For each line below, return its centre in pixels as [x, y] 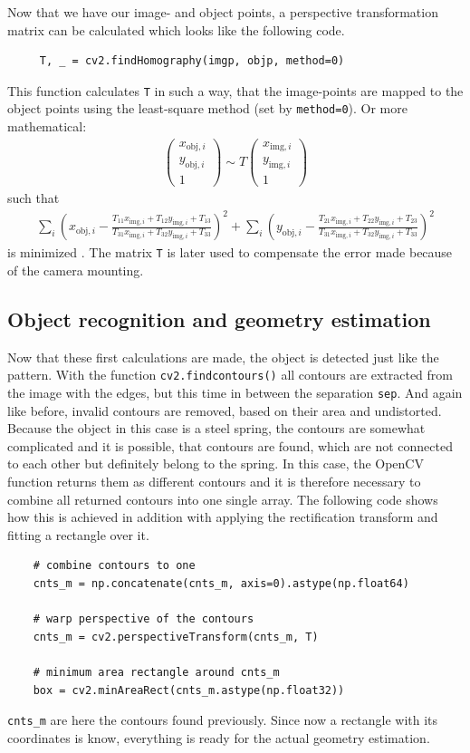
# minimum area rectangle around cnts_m [156, 672]
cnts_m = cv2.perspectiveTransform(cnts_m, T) [176, 637]
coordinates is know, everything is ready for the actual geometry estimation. [219, 737]
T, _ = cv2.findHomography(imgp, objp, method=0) [192, 61]
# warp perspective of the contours [144, 619]
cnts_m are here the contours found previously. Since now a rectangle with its [223, 720]
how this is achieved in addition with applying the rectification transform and [223, 517]
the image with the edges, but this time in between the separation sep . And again [235, 392]
